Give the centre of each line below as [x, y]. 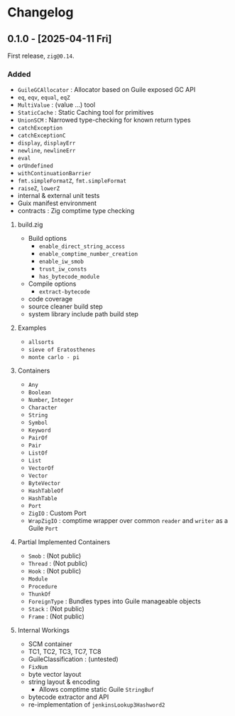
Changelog [40, 12]
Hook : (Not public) [55, 571]
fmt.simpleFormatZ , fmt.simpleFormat [72, 181]
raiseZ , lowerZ [39, 188]
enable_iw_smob [61, 262]
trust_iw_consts [63, 269]
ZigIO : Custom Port [57, 513]
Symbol [38, 423]
